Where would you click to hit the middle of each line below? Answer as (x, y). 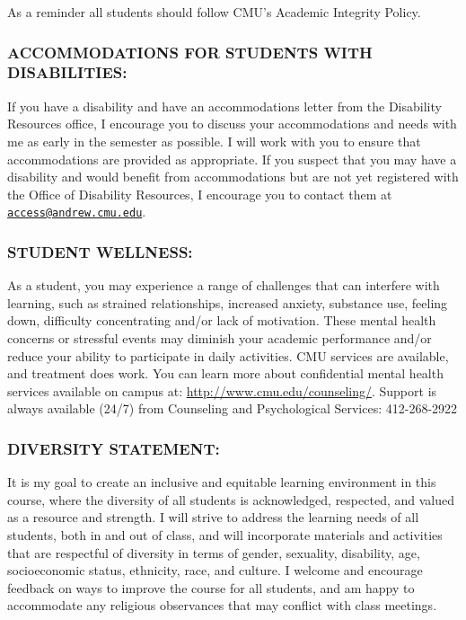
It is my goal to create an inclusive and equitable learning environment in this (222, 482)
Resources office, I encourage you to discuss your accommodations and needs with (232, 124)
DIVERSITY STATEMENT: (114, 448)
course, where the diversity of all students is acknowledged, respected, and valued (231, 499)
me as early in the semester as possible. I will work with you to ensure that (214, 141)
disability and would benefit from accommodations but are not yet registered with (233, 177)
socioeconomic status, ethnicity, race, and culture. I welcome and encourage (215, 570)
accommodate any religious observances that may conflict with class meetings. (222, 605)
